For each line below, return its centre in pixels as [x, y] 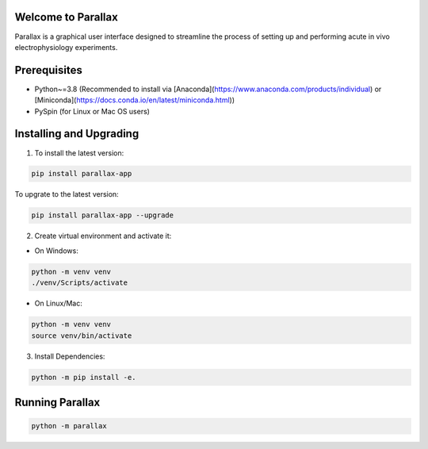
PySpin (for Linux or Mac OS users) [92, 111]
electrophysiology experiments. [66, 47]
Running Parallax [57, 402]
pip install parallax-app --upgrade [103, 215]
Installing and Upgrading [77, 134]
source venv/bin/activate [82, 336]
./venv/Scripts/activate [80, 283]
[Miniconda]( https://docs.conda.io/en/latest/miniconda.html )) [135, 100]
